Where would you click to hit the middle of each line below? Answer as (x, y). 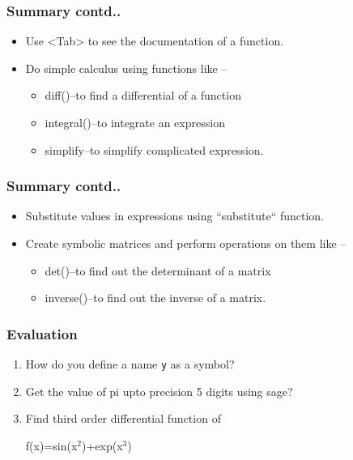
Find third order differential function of (123, 418)
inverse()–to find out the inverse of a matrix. (155, 298)
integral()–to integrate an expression (135, 122)
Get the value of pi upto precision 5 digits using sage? (159, 391)
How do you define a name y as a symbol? (130, 364)
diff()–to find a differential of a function (143, 95)
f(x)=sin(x (51, 445)
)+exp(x (102, 445)
